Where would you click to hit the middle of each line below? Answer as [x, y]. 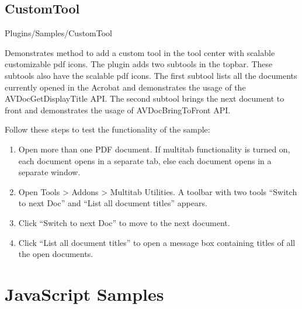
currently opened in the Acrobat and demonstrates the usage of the [125, 87]
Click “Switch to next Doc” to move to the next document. [124, 222]
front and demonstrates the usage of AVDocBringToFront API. [118, 110]
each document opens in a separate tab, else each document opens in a [145, 160]
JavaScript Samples [84, 294]
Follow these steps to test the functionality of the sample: [107, 129]
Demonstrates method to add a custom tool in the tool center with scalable [140, 52]
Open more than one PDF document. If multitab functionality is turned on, [154, 149]
